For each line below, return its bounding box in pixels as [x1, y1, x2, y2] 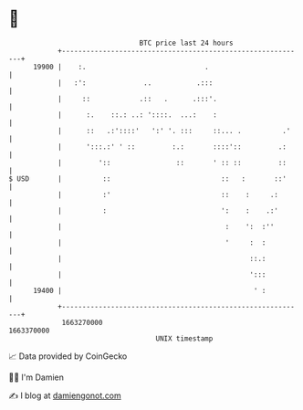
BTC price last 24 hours [139, 38, 234, 47]
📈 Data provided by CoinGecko [8, 351, 128, 362]
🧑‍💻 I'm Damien [8, 372, 65, 383]
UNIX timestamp [155, 333, 214, 343]
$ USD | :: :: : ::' [8, 173, 287, 184]
